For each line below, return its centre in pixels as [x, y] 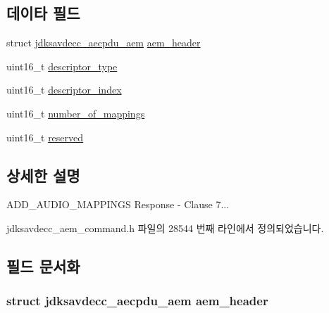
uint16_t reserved [45, 137]
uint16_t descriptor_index [64, 90]
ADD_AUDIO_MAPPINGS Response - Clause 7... [118, 204]
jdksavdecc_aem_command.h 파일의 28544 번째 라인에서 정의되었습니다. [165, 228]
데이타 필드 [43, 13]
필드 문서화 [43, 266]
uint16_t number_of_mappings [76, 113]
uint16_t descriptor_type [62, 66]
